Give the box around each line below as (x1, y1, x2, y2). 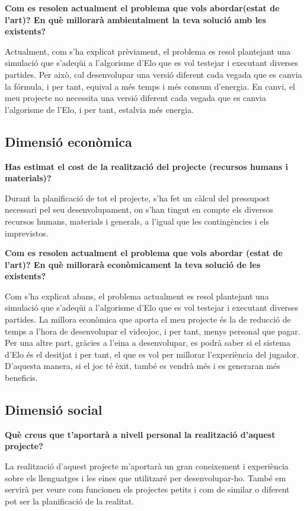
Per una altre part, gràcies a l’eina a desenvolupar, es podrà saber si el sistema (5, 336, 291, 349)
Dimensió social (5, 400, 103, 419)
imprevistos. (5, 226, 49, 239)
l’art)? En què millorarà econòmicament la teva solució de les (5, 258, 261, 270)
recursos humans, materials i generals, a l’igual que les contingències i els (5, 215, 269, 227)
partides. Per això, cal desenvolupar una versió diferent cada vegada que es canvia (5, 68, 302, 80)
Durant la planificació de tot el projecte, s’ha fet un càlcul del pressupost (5, 191, 270, 204)
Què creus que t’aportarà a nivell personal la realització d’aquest (5, 428, 276, 440)
